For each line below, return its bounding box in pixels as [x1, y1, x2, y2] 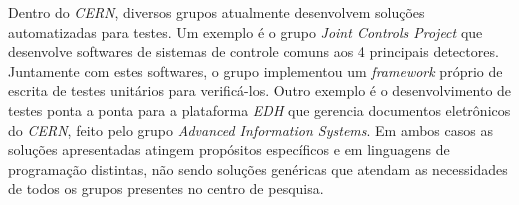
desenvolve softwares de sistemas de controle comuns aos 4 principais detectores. [8, 41, 499, 62]
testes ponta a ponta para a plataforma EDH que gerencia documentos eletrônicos [8, 99, 511, 120]
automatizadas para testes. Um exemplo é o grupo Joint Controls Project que [8, 21, 483, 42]
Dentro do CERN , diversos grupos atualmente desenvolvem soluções [8, 2, 425, 22]
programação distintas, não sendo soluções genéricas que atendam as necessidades [8, 158, 508, 179]
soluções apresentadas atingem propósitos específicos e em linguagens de [8, 139, 450, 160]
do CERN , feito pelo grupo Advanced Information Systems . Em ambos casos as [8, 119, 493, 140]
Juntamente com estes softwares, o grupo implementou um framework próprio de [8, 60, 503, 81]
